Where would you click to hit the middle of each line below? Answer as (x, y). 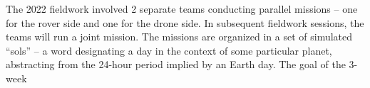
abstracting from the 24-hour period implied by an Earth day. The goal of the (176, 64)
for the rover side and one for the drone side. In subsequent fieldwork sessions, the (185, 22)
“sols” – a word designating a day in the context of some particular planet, (169, 50)
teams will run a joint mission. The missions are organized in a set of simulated (179, 37)
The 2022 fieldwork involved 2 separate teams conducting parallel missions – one (182, 9)
